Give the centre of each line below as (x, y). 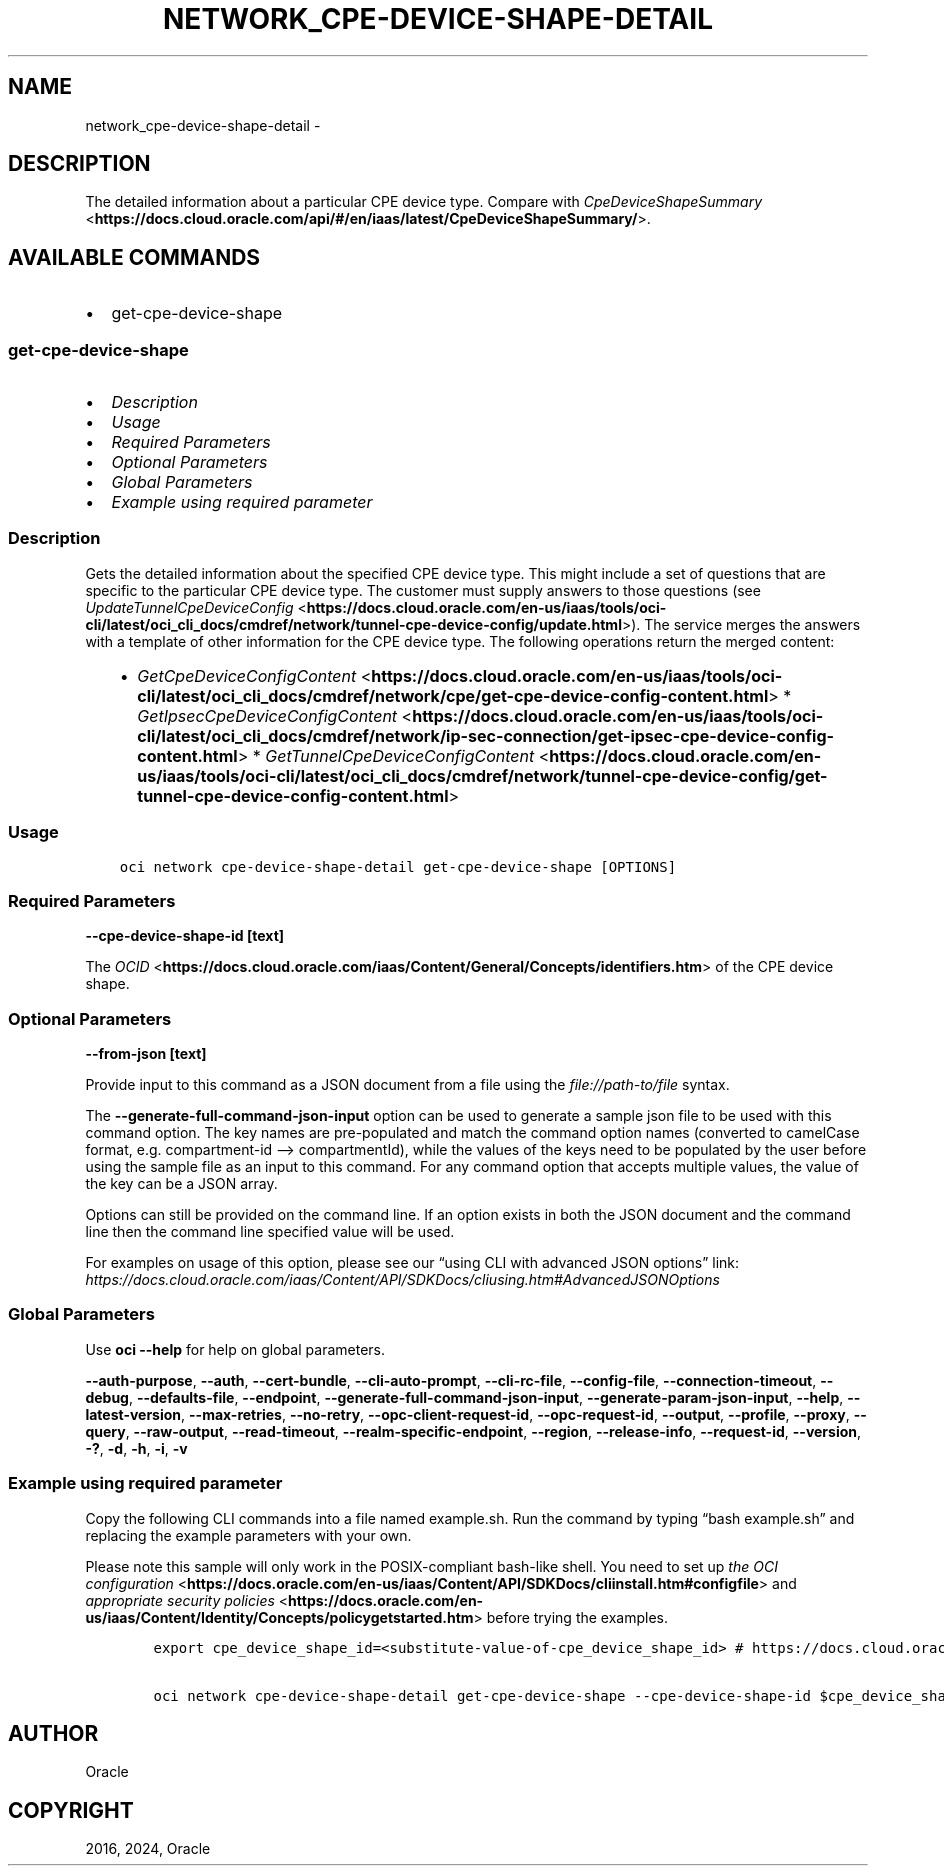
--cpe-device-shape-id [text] (185, 936)
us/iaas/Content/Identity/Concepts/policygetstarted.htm (279, 1617)
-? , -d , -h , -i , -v (136, 1448)
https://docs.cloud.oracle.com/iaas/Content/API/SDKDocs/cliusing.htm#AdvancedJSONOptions (402, 1280)
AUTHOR (53, 1733)
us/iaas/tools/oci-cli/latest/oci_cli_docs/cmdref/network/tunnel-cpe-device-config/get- (482, 775)
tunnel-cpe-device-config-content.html (293, 795)
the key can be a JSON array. (181, 1184)
